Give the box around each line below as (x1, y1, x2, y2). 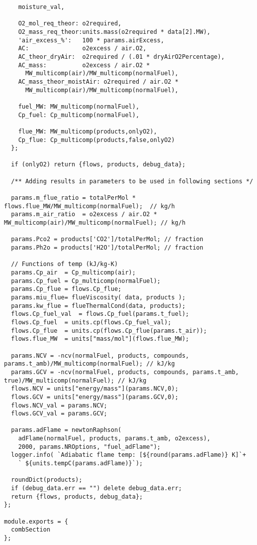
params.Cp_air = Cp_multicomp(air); (11, 269, 136, 276)
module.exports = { (4, 518, 68, 525)
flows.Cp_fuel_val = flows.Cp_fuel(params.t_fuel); (11, 310, 189, 318)
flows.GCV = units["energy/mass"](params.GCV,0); (11, 393, 178, 401)
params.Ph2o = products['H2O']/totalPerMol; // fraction (11, 244, 203, 252)
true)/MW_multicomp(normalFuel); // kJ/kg (4, 377, 147, 384)
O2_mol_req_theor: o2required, (18, 20, 122, 27)
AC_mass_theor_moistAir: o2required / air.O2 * (18, 78, 178, 85)
